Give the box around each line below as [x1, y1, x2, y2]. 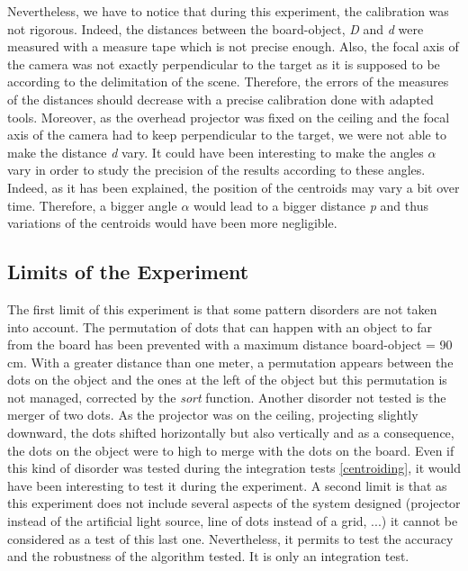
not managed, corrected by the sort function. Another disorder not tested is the [7, 387, 446, 406]
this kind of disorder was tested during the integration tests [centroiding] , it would [7, 458, 461, 477]
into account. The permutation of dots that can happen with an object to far [7, 317, 432, 336]
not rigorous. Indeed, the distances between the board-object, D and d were [7, 19, 424, 38]
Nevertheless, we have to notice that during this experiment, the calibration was [7, 2, 449, 20]
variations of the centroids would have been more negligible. [7, 213, 337, 232]
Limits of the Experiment [7, 258, 249, 285]
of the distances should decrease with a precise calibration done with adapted [7, 89, 434, 108]
